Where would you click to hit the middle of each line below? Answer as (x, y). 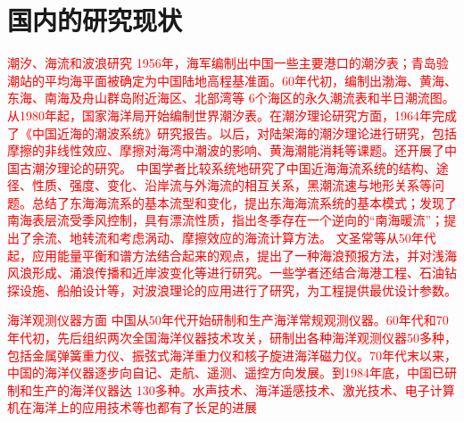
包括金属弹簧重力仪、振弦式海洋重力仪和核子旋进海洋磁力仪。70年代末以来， (232, 355)
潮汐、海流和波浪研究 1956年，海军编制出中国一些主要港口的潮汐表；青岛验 (228, 63)
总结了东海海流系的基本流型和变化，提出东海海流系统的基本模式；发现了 (244, 202)
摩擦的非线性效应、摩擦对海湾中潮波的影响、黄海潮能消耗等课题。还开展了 (226, 150)
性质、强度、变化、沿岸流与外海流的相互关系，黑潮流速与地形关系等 (232, 185)
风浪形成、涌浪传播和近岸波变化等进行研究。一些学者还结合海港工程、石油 (226, 273)
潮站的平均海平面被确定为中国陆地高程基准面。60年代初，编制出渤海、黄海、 (232, 80)
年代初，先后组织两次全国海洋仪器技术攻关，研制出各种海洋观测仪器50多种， (232, 338)
